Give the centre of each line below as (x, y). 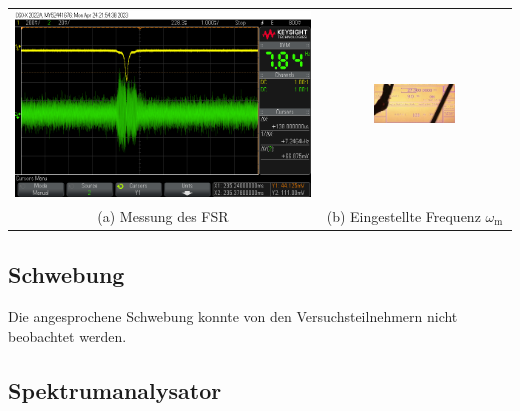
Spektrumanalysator (115, 389)
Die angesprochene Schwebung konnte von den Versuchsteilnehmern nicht (233, 315)
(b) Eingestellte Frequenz (403, 215)
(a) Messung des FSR (163, 215)
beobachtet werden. (67, 335)
